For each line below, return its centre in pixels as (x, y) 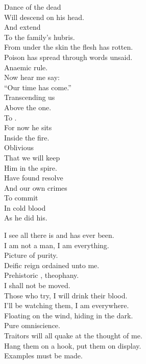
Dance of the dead (33, 7)
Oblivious (19, 147)
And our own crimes (36, 187)
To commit (21, 198)
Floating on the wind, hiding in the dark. (69, 315)
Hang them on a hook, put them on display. (73, 345)
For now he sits (28, 127)
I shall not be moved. (37, 285)
